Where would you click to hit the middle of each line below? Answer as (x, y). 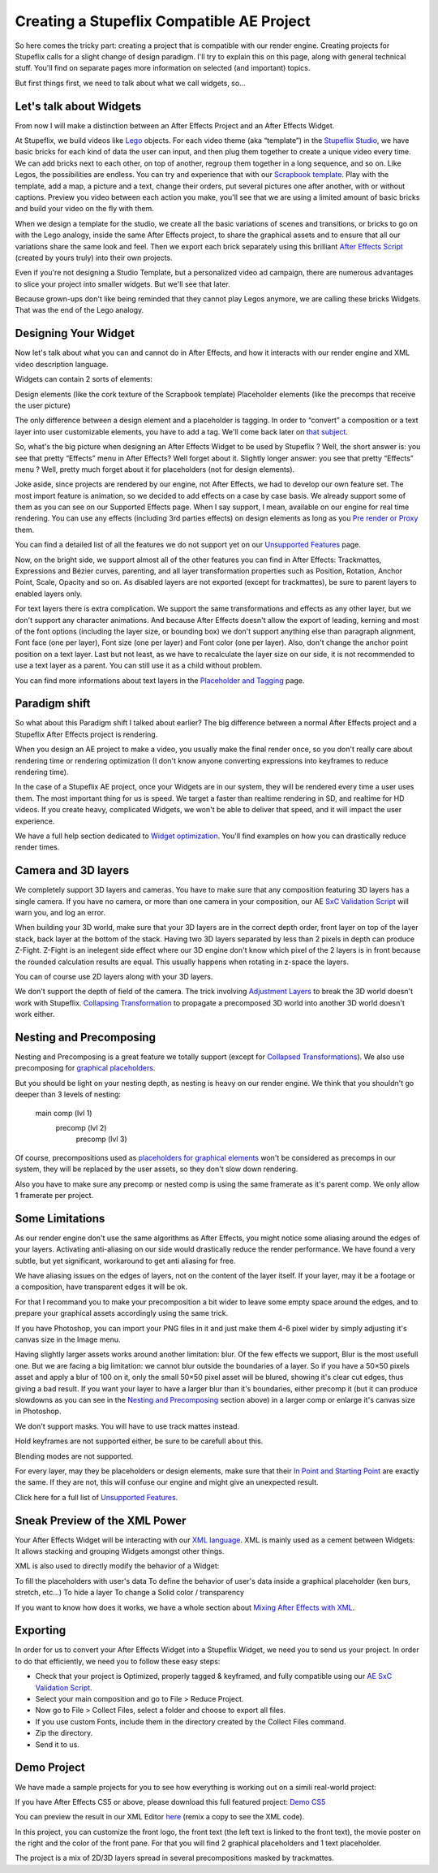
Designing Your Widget (75, 333)
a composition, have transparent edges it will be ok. (101, 1287)
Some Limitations (60, 1218)
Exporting (41, 1631)
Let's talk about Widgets (78, 106)
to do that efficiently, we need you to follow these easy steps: (118, 1661)
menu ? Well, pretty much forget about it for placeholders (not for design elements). (155, 469)
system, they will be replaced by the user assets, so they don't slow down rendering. (157, 1169)
